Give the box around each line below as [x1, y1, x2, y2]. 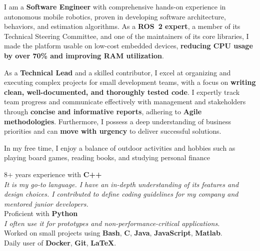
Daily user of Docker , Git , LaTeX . [4, 238, 116, 248]
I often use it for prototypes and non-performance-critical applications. [4, 218, 220, 228]
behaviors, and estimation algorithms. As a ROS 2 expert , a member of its [4, 21, 240, 31]
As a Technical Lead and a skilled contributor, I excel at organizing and [4, 67, 231, 77]
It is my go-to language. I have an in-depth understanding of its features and [4, 179, 239, 189]
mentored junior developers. [4, 198, 88, 209]
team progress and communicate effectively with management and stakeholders [4, 96, 246, 107]
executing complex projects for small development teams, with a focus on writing [4, 77, 256, 87]
